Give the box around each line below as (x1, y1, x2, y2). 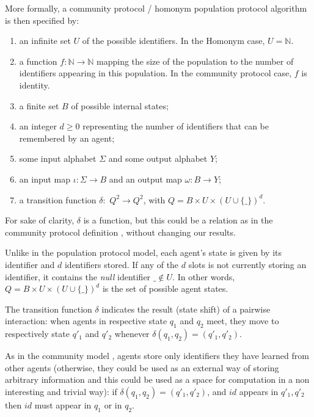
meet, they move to (206, 314, 279, 327)
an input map (19, 172, 71, 185)
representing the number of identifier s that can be (82, 120, 269, 132)
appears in (239, 385, 279, 397)
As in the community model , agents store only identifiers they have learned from (5, 349, 309, 362)
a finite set (19, 99, 59, 112)
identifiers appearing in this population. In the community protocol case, (19, 67, 292, 79)
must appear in (34, 398, 92, 411)
